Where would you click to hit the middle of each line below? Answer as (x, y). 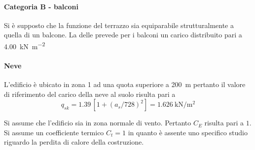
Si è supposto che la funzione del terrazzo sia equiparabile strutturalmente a (119, 25)
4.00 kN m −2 (25, 45)
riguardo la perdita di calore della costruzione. (74, 142)
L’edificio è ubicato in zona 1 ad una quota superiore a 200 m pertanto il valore (125, 84)
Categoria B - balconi (41, 6)
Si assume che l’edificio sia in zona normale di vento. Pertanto (98, 123)
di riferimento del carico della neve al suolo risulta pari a (90, 94)
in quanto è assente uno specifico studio (188, 132)
